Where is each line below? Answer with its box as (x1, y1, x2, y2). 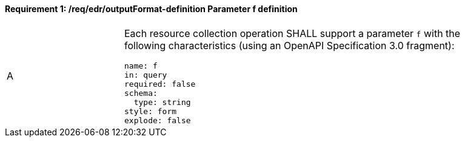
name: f (124, 61, 158, 70)
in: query (124, 70, 167, 79)
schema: (124, 88, 158, 98)
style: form (124, 106, 177, 116)
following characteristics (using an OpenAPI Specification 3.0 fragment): (124, 39, 455, 52)
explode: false (124, 115, 191, 125)
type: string (133, 97, 191, 107)
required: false (124, 79, 196, 89)
